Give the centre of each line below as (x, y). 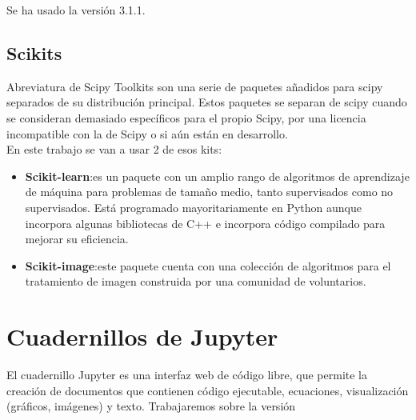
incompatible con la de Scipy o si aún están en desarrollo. (147, 133)
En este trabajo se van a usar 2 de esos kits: (114, 149)
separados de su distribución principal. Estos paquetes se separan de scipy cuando (207, 102)
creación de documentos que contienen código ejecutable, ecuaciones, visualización (208, 390)
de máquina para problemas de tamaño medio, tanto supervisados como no (209, 192)
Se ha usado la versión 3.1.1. (76, 10)
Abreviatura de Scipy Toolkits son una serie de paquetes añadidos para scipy (195, 86)
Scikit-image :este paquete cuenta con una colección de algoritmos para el (208, 265)
